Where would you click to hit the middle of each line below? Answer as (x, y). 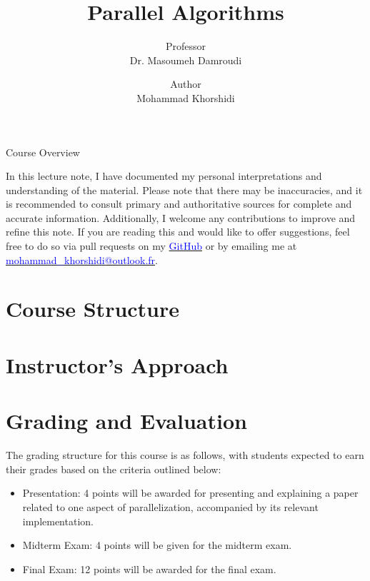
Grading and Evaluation (126, 421)
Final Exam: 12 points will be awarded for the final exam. (149, 569)
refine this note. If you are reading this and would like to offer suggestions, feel (178, 232)
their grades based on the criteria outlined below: (114, 469)
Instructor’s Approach (117, 364)
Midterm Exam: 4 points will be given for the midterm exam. (157, 545)
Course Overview (43, 152)
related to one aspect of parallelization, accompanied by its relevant (170, 506)
